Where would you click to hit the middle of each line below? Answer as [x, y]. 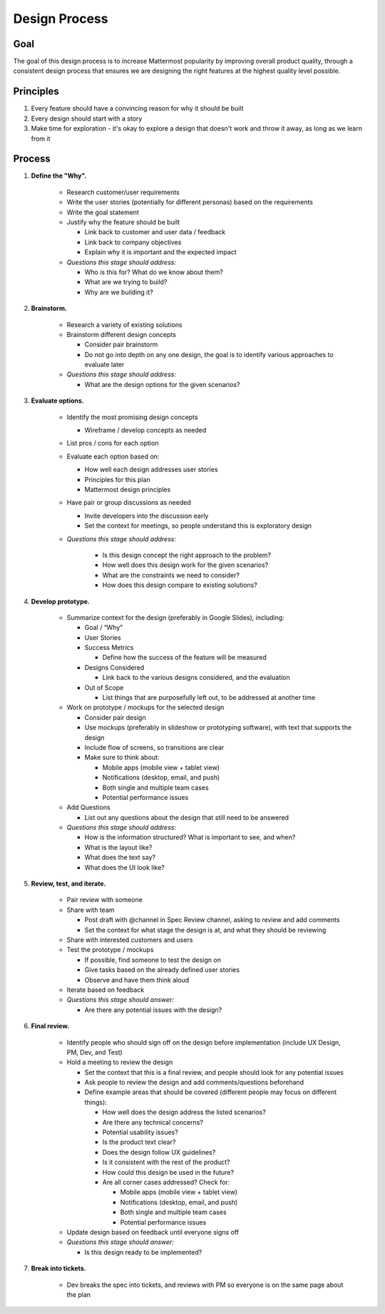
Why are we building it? [119, 292]
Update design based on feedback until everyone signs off [153, 1232]
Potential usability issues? [140, 1133]
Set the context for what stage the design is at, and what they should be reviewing [205, 930]
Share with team [91, 910]
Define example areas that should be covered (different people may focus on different [211, 1092]
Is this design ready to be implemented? [143, 1252]
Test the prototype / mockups [110, 950]
